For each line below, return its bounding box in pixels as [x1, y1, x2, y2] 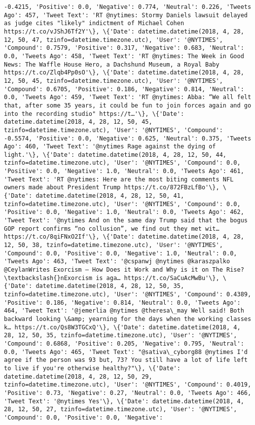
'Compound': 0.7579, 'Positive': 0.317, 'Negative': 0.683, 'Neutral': [4, 44, 244, 52]
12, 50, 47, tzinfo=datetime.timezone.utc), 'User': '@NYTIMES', [4, 36, 223, 43]
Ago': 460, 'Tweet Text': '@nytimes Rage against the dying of [4, 143, 216, 150]
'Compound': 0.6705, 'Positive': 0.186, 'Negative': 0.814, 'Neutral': [4, 85, 244, 93]
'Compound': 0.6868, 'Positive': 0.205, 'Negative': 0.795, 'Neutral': [4, 340, 244, 347]
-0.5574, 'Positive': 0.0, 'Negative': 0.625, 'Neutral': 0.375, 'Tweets [4, 135, 252, 142]
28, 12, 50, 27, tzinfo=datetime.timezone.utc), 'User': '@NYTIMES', [4, 406, 237, 413]
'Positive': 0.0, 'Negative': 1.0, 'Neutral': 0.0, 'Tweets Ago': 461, [4, 168, 244, 175]
